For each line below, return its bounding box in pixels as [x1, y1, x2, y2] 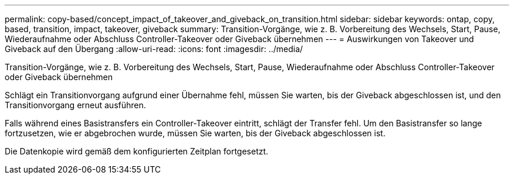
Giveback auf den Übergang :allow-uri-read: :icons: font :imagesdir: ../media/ [5, 44, 303, 54]
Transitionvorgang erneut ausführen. [5, 100, 146, 110]
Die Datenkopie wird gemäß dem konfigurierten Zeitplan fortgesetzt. [5, 146, 269, 156]
